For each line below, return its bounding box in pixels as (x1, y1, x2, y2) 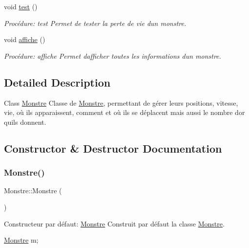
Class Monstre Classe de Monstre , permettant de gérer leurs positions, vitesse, (4, 97, 238, 108)
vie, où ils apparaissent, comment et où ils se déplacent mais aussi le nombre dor (4, 107, 245, 117)
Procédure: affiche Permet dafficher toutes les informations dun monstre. (4, 50, 221, 61)
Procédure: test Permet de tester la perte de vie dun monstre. (4, 18, 187, 28)
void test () (4, 1, 38, 11)
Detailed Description (4, 74, 111, 90)
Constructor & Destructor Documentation (4, 140, 222, 156)
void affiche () (4, 34, 45, 45)
